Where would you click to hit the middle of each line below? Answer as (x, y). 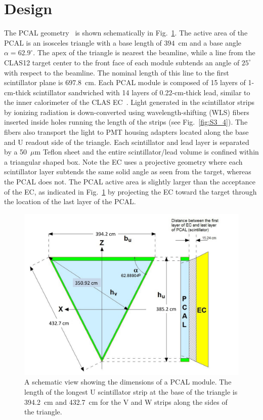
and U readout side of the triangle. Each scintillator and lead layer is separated (127, 142)
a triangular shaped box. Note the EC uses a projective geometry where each (123, 161)
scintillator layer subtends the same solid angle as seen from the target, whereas (128, 171)
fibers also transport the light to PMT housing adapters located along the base (126, 132)
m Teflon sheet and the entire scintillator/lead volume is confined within (147, 152)
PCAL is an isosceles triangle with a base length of (83, 42)
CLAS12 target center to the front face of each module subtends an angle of (122, 62)
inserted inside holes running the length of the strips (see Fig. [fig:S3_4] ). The (126, 122)
